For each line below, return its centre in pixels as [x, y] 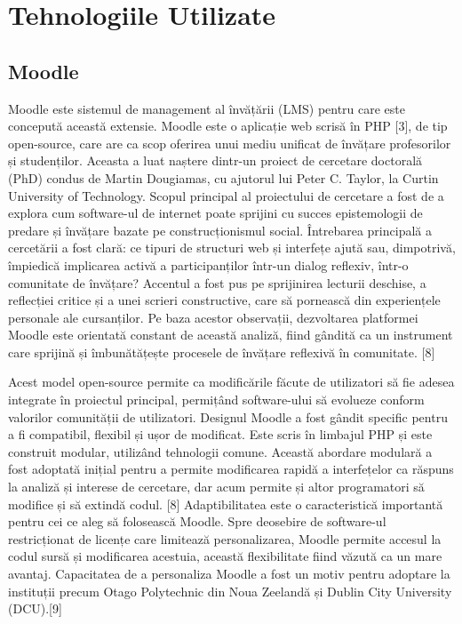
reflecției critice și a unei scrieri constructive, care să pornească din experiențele [224, 300]
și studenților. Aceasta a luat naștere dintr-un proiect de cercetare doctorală [215, 160]
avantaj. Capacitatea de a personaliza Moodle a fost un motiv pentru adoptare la [229, 574]
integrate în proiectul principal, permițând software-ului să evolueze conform [216, 400]
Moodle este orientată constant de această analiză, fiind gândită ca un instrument [231, 335]
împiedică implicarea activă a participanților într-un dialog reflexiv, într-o [208, 264]
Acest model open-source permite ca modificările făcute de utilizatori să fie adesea [231, 382]
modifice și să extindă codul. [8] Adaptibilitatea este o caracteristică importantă [226, 504]
